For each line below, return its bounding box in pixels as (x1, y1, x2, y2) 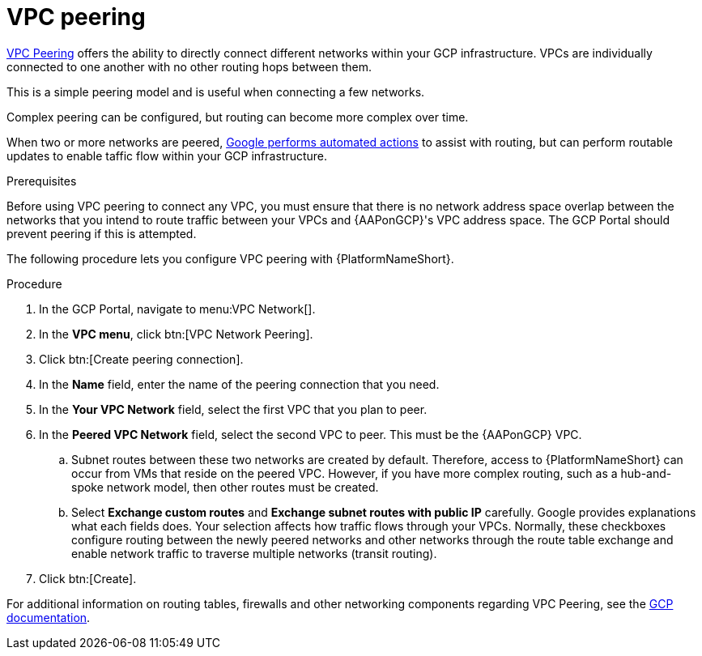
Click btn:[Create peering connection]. (39, 351, 244, 366)
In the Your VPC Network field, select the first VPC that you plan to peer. (39, 402, 428, 416)
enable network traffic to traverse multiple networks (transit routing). (71, 546, 437, 560)
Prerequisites (6, 173, 77, 188)
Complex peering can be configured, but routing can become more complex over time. (6, 109, 469, 124)
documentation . (6, 610, 91, 624)
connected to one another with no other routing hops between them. (6, 59, 372, 74)
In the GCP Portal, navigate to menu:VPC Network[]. (39, 301, 316, 316)
